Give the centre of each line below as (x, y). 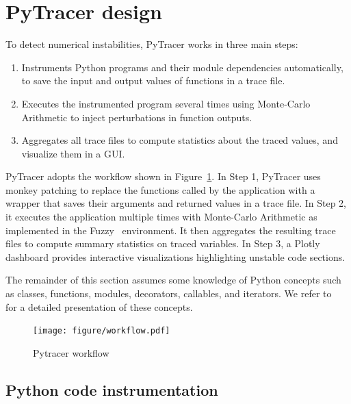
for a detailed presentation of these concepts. (99, 306)
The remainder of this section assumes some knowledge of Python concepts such (173, 280)
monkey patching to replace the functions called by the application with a (160, 189)
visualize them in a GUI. (73, 153)
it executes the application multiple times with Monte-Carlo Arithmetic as (161, 217)
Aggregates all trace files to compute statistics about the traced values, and (180, 140)
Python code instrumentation (112, 389)
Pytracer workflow (71, 352)
